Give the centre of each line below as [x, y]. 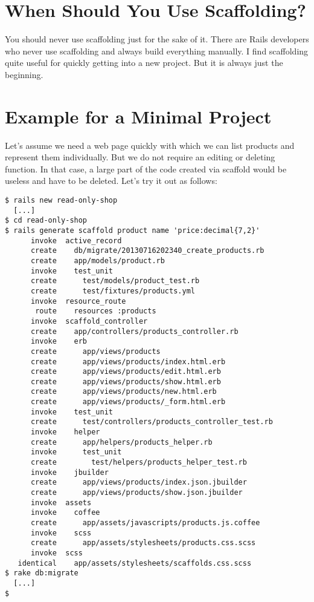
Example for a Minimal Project [138, 116]
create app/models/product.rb [98, 260]
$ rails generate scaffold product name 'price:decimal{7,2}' [133, 230]
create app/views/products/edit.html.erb [126, 372]
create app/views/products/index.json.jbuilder [139, 483]
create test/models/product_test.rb [115, 281]
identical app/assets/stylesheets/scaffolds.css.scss [135, 563]
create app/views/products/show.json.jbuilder [136, 493]
